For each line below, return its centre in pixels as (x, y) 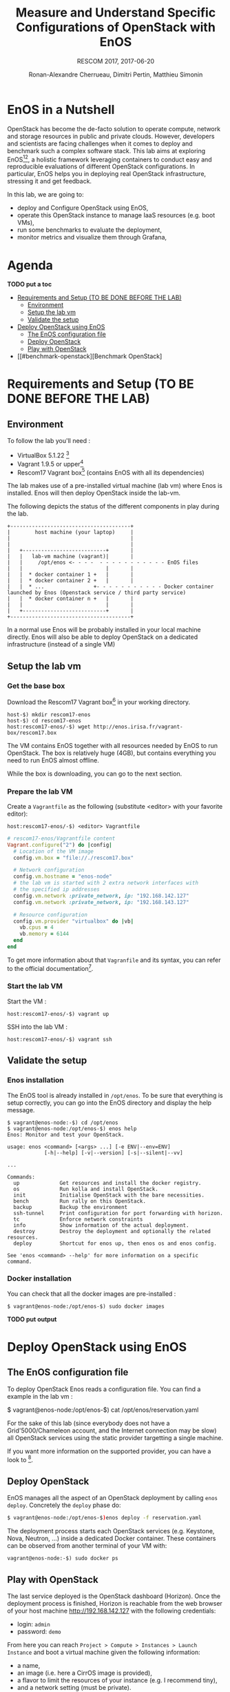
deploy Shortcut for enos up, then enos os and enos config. (115, 1243)
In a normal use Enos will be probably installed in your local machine (104, 630)
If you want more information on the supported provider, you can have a (109, 1451)
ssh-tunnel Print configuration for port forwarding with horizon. (118, 1213)
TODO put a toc (30, 284)
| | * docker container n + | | (71, 599)
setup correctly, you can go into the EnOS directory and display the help (109, 1103)
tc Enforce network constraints (78, 1219)
